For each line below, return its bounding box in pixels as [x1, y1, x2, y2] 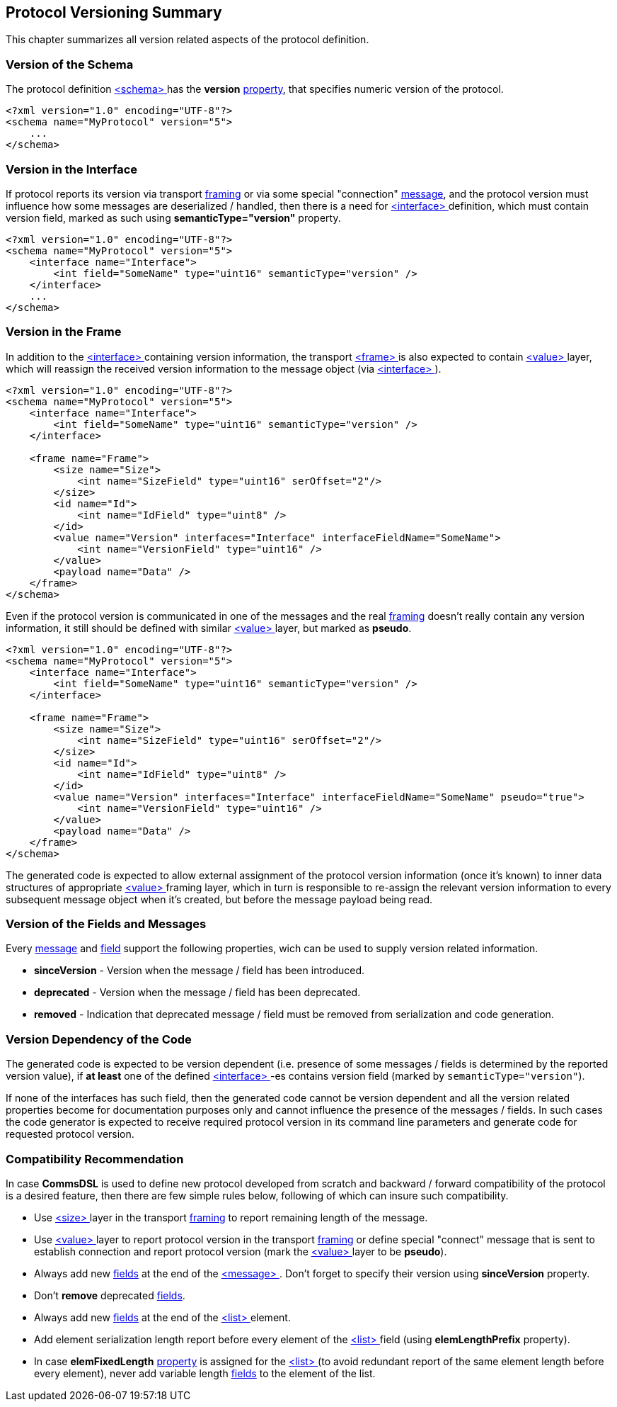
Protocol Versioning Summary [6, 4, 222, 21]
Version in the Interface [6, 162, 138, 176]
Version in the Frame [6, 324, 122, 339]
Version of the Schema [6, 57, 134, 72]
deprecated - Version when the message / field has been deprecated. [34, 986, 361, 999]
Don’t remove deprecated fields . [34, 1289, 185, 1301]
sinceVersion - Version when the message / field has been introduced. [34, 964, 365, 977]
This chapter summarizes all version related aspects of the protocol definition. [6, 33, 369, 46]
